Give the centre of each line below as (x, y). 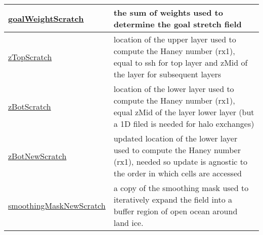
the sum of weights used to (168, 12)
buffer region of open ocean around (176, 211)
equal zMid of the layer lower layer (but (184, 112)
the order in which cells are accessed (178, 173)
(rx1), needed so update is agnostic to (180, 161)
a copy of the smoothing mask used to (181, 188)
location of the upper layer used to (175, 39)
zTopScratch (30, 57)
